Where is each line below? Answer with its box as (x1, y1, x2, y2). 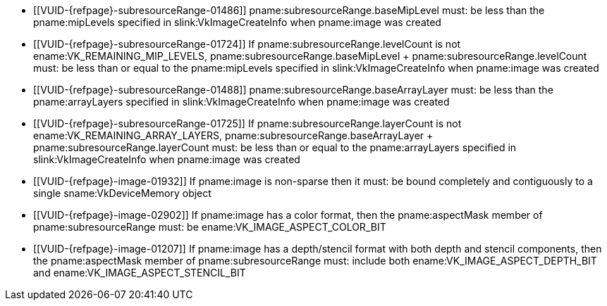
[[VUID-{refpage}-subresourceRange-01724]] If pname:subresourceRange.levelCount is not (33, 38, 461, 50)
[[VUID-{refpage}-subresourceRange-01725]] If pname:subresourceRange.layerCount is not (33, 117, 462, 129)
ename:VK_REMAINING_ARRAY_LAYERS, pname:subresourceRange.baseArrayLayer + (33, 129, 434, 141)
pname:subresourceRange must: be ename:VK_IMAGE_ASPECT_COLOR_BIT (33, 221, 386, 233)
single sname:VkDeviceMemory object (33, 187, 211, 199)
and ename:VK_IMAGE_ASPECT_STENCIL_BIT (33, 267, 246, 279)
